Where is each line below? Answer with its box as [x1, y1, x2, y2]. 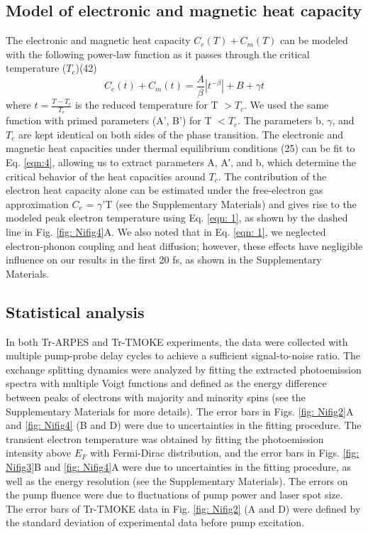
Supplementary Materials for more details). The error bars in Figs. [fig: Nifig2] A [6, 403, 354, 418]
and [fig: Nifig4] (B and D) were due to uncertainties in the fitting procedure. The [6, 418, 362, 432]
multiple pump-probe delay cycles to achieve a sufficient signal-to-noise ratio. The [6, 348, 361, 363]
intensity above [6, 445, 72, 460]
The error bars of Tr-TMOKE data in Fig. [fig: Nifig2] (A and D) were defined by [6, 501, 361, 516]
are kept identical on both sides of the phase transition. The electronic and [18, 126, 344, 141]
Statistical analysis [6, 300, 145, 322]
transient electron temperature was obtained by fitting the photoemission [6, 431, 324, 446]
